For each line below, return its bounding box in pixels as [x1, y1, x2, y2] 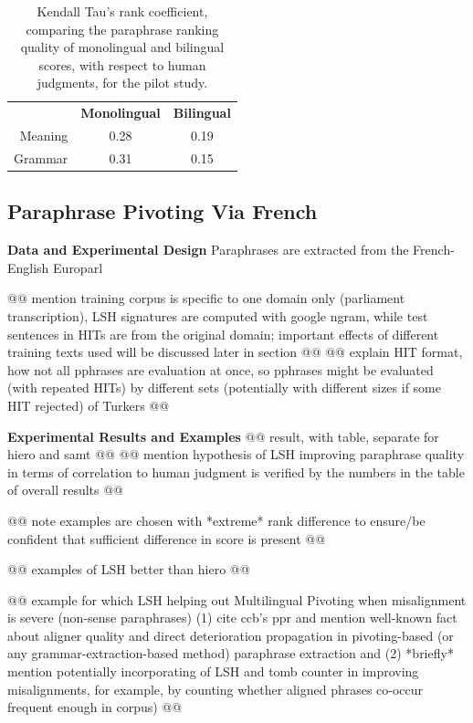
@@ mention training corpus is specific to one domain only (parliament [7, 288, 405, 308]
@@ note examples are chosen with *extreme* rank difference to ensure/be [7, 510, 426, 529]
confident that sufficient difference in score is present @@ [7, 529, 326, 548]
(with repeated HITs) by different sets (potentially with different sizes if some [7, 378, 441, 397]
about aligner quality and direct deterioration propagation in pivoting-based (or [7, 625, 454, 644]
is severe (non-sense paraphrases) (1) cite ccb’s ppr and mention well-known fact [7, 608, 457, 627]
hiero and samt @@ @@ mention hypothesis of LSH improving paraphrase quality [7, 445, 465, 464]
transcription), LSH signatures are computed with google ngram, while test [7, 306, 428, 325]
